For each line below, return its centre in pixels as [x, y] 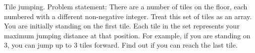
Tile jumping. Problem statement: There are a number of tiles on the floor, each [126, 6]
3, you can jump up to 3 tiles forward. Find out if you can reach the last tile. [121, 45]
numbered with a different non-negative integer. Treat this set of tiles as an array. [128, 16]
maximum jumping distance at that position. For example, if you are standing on [127, 35]
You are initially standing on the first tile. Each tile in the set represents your [122, 26]
